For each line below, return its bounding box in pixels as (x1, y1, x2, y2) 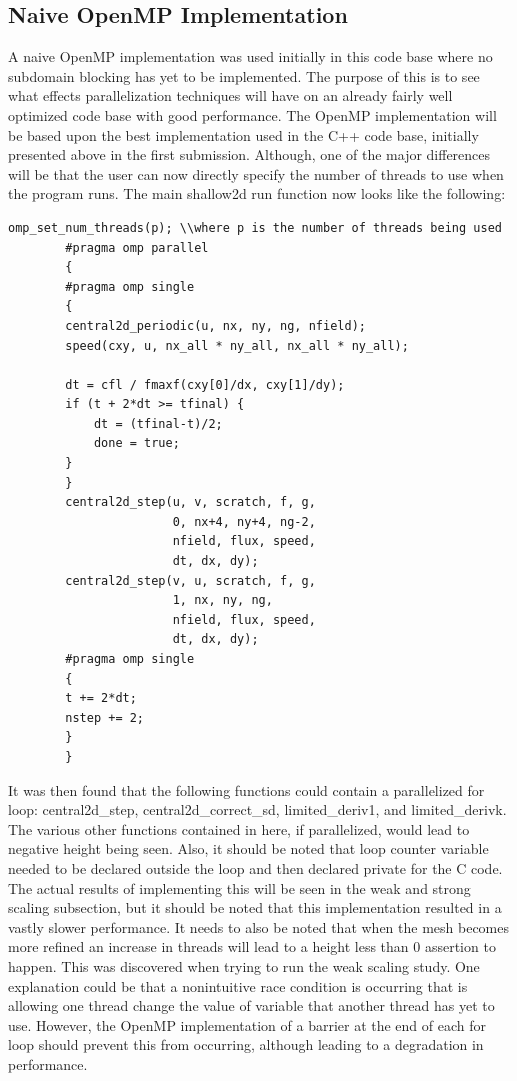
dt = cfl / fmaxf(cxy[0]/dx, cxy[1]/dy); (65, 377, 345, 392)
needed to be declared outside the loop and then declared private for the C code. (8, 857, 503, 878)
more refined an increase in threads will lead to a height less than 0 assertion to (8, 936, 496, 957)
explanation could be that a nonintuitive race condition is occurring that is (8, 975, 468, 996)
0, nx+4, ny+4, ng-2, (172, 514, 316, 529)
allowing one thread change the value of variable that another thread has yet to (8, 995, 495, 1016)
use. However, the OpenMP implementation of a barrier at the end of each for (8, 1014, 487, 1035)
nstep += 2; (65, 710, 145, 725)
